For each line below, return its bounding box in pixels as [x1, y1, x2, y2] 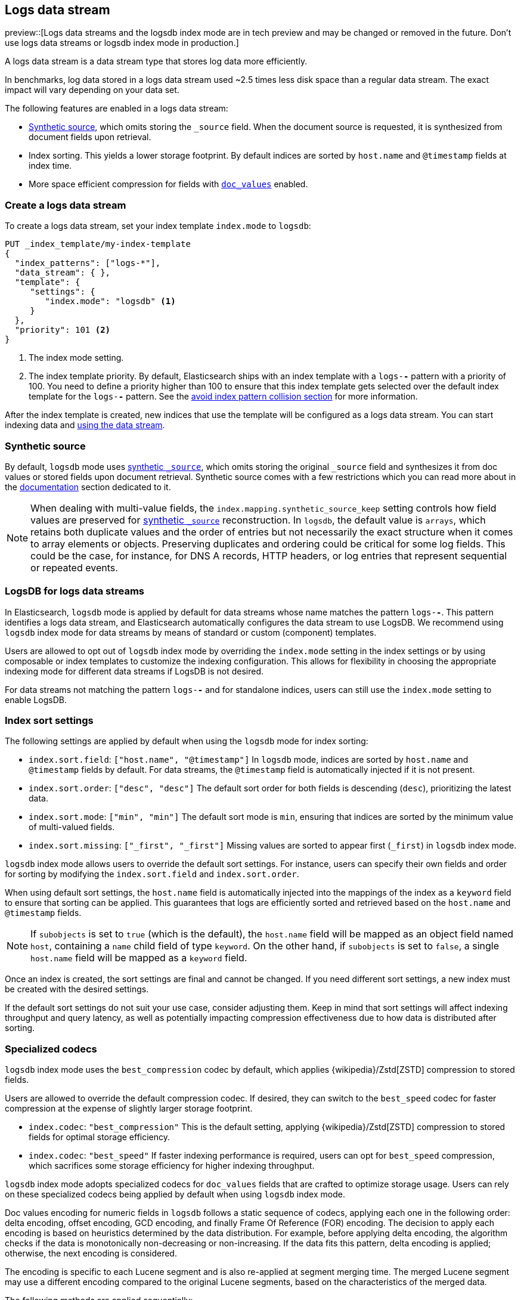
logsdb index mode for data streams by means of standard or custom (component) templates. [5, 627, 377, 637]
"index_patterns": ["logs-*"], [14, 258, 161, 268]
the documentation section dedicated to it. [5, 481, 171, 492]
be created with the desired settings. [5, 984, 149, 995]
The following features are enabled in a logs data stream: [5, 103, 228, 114]
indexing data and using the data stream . [5, 420, 165, 431]
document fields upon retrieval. [29, 132, 151, 143]
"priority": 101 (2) [14, 325, 111, 335]
